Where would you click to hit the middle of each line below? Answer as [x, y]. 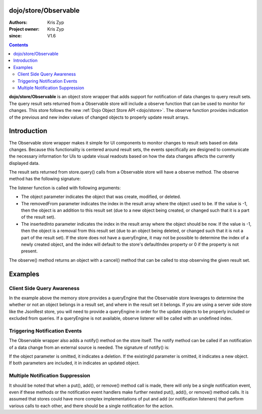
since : [15, 36]
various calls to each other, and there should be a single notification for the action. [91, 406]
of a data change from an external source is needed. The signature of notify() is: [89, 347]
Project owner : [24, 29]
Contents [19, 45]
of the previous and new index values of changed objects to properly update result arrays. [99, 117]
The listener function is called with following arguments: [65, 188]
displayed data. [24, 163]
